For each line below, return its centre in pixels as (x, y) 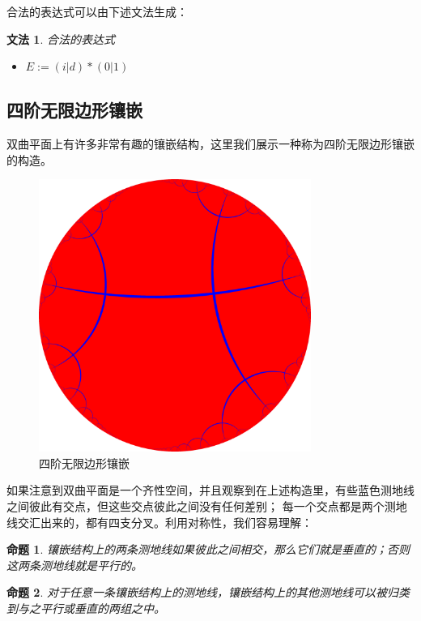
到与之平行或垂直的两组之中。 (86, 608)
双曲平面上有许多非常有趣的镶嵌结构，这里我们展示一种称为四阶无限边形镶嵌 (210, 143)
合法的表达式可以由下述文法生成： (97, 11)
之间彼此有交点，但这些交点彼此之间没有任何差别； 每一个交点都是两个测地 (207, 505)
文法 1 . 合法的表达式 (61, 39)
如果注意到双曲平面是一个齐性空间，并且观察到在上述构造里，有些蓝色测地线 (210, 490)
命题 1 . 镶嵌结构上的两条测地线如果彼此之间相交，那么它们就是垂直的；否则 (208, 549)
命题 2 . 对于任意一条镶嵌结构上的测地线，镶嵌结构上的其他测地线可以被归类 (208, 592)
